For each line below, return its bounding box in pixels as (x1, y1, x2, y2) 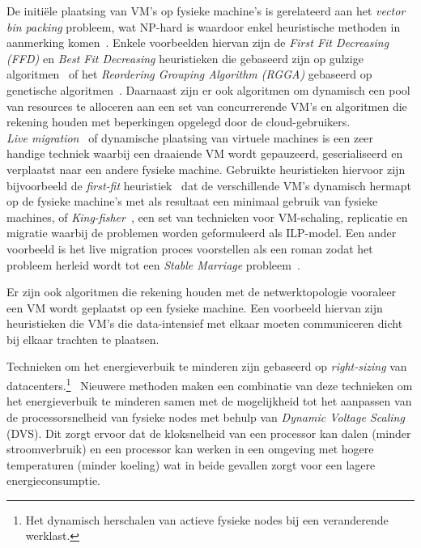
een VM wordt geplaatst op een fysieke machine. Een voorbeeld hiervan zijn (6, 299, 383, 316)
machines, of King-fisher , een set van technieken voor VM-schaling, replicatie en (6, 208, 408, 225)
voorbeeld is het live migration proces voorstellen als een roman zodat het (6, 240, 373, 257)
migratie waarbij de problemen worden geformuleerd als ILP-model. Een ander (6, 224, 397, 241)
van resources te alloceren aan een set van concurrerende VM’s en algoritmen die (6, 97, 407, 114)
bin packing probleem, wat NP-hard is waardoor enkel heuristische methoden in (6, 18, 401, 35)
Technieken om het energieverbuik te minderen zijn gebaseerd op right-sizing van (6, 358, 407, 375)
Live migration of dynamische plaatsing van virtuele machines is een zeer (6, 129, 374, 146)
